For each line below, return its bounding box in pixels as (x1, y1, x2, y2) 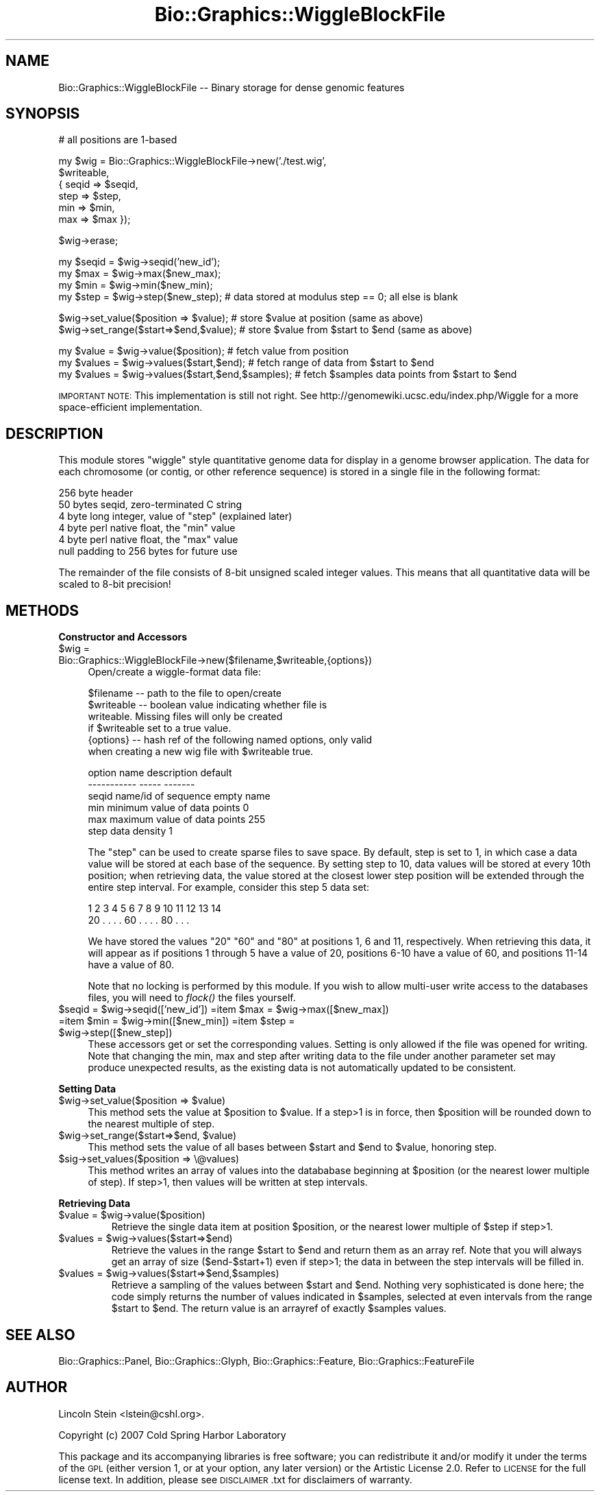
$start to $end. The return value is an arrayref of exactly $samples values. (111, 1302, 447, 1315)
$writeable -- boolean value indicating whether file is (88, 699, 327, 711)
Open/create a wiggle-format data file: (88, 666, 262, 678)
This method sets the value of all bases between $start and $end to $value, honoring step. (88, 1141, 497, 1153)
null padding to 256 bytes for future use (58, 545, 238, 558)
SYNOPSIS (5, 105, 80, 123)
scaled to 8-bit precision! (58, 578, 171, 590)
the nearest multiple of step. (88, 1118, 215, 1130)
